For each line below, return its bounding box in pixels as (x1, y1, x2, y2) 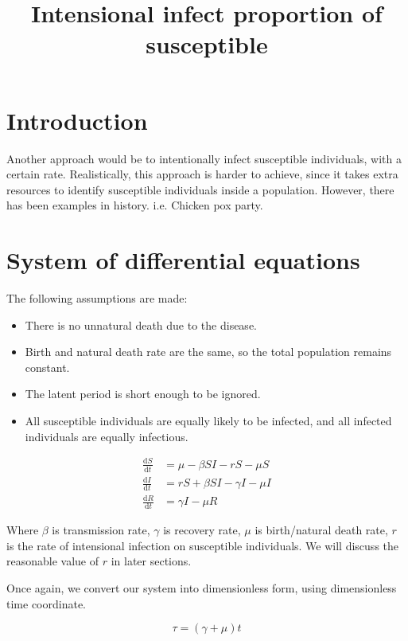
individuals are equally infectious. (25, 428, 188, 444)
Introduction (6, 104, 148, 136)
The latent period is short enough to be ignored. (25, 385, 261, 402)
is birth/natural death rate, (255, 522, 388, 538)
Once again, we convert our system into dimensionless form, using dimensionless (6, 580, 397, 596)
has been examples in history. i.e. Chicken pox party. (6, 197, 263, 213)
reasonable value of (6, 553, 99, 569)
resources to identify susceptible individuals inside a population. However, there (6, 181, 394, 197)
